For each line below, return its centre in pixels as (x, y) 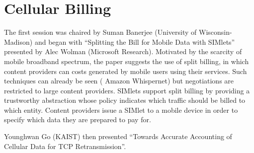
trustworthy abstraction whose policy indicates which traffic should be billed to (125, 100)
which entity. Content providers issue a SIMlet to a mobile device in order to (121, 110)
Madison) (18, 41)
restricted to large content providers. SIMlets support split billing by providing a (127, 90)
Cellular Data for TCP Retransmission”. (65, 146)
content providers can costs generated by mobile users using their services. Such (126, 71)
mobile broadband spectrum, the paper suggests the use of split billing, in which (127, 61)
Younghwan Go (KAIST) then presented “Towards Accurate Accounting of (118, 136)
